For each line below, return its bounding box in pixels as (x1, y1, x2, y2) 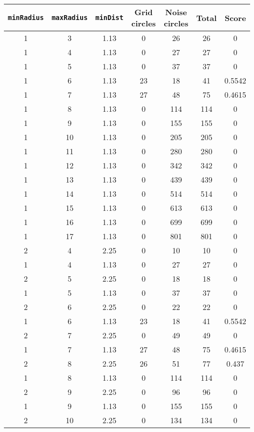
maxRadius (51, 14, 88, 21)
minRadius (8, 14, 44, 21)
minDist (95, 14, 124, 21)
